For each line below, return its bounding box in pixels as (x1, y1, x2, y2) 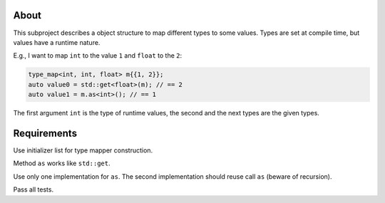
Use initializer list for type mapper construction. (13, 146, 153, 155)
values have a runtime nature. (13, 38, 101, 46)
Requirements (13, 127, 78, 139)
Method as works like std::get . (13, 159, 111, 167)
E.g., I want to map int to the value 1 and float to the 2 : (13, 51, 183, 60)
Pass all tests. (13, 185, 53, 194)
